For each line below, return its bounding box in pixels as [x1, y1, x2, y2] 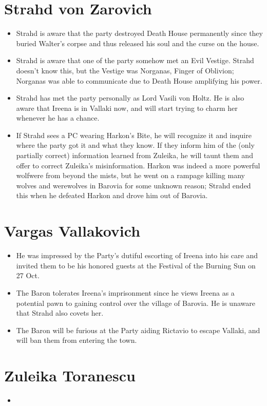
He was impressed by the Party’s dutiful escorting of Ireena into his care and [16, 250, 258, 261]
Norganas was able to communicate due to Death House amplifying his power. [16, 75, 262, 86]
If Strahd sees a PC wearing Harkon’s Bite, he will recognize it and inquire [16, 129, 252, 140]
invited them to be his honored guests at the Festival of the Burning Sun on [16, 260, 256, 270]
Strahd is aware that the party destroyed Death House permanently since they [16, 28, 263, 38]
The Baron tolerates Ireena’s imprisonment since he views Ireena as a [16, 287, 235, 298]
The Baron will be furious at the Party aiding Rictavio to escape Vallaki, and [16, 324, 260, 335]
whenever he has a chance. [16, 112, 100, 123]
